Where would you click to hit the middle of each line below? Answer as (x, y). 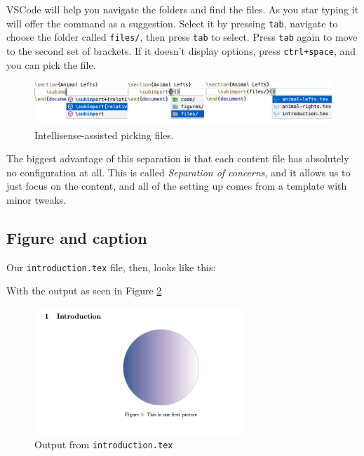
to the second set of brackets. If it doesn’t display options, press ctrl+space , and (181, 50)
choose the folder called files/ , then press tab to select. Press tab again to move (182, 37)
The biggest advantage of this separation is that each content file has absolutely (178, 158)
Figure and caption (77, 237)
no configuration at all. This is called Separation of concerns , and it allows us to (178, 172)
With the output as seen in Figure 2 (84, 291)
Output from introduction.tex (104, 444)
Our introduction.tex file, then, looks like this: (111, 267)
